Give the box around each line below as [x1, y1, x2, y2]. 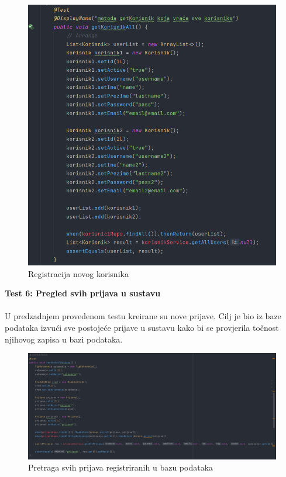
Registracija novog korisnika [28, 267, 129, 279]
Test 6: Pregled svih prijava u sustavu [5, 287, 161, 299]
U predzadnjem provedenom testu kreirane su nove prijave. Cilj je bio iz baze [5, 310, 281, 322]
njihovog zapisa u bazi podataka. [5, 333, 123, 345]
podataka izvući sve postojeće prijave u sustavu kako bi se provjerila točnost [5, 321, 279, 333]
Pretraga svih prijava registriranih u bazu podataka [28, 461, 213, 473]
